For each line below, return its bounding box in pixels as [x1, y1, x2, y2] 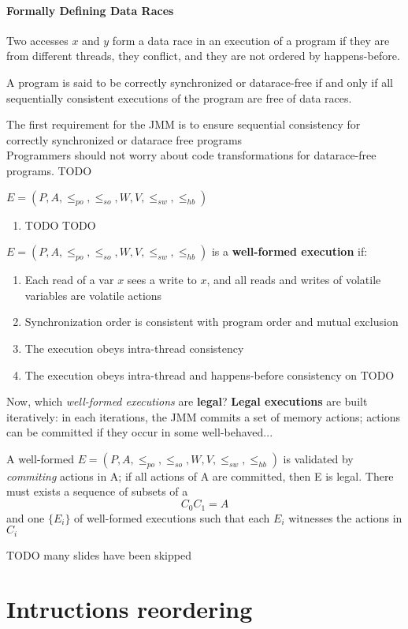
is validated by [283, 450, 354, 466]
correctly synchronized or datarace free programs [6, 131, 243, 148]
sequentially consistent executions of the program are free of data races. [6, 89, 352, 106]
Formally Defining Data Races [6, 2, 174, 18]
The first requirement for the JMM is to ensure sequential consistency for [6, 116, 361, 133]
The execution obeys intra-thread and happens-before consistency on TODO [24, 366, 395, 383]
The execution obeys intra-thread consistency [24, 339, 244, 356]
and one [6, 509, 45, 526]
